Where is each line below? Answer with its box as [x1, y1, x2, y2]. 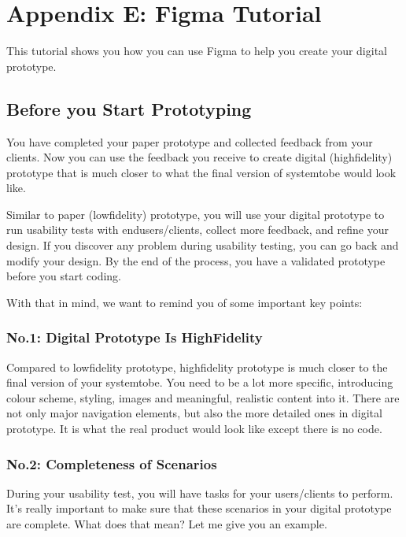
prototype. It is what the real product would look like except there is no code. [6, 420, 382, 437]
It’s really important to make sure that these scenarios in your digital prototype [6, 500, 392, 517]
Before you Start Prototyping [6, 96, 252, 120]
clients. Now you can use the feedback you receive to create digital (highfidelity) [6, 149, 393, 165]
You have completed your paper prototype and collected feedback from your [6, 133, 373, 150]
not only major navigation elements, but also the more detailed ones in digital [6, 405, 382, 421]
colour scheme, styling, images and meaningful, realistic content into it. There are [6, 389, 400, 406]
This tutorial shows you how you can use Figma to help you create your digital [6, 43, 387, 59]
